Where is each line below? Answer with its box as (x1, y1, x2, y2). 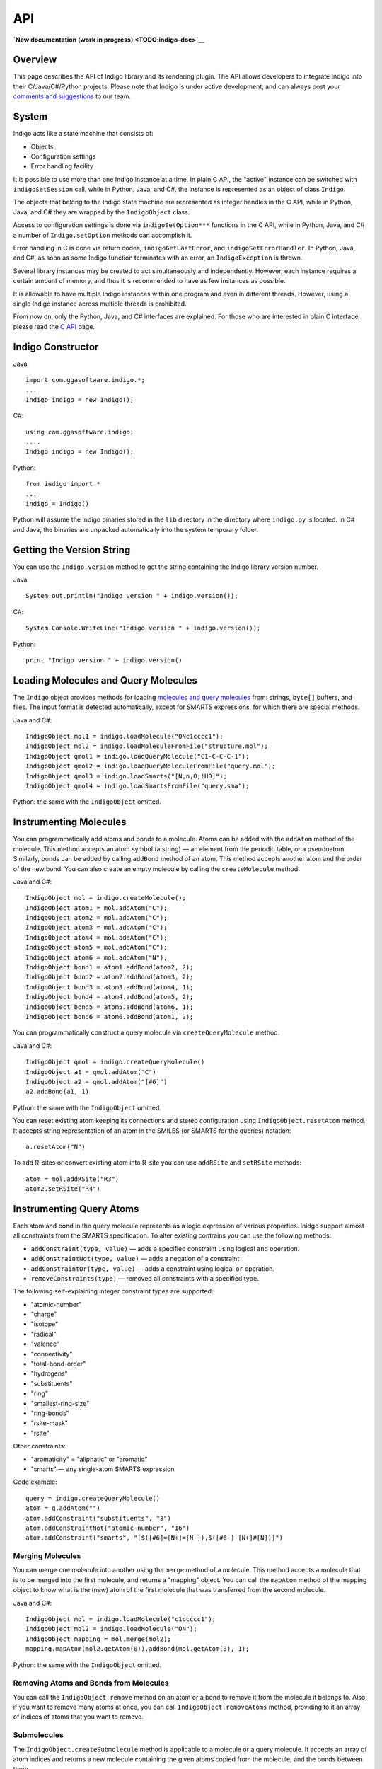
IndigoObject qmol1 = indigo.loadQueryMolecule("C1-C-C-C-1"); (25, 752, 250, 760)
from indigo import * (25, 480, 100, 488)
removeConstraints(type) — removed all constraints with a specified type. (30, 1274, 260, 1282)
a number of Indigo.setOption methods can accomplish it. (13, 231, 192, 239)
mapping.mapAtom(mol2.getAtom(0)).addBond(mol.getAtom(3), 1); (25, 1645, 250, 1653)
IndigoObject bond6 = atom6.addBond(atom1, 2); (25, 1013, 194, 1020)
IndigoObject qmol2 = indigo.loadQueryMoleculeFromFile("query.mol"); (25, 762, 276, 771)
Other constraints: (13, 1442, 66, 1451)
